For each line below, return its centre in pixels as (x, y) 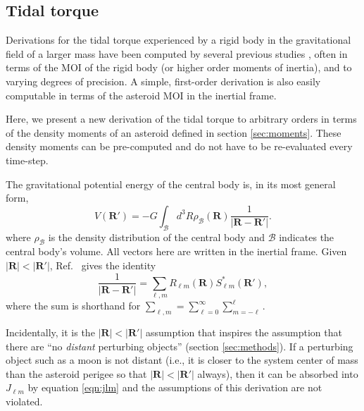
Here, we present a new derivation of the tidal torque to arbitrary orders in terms (181, 119)
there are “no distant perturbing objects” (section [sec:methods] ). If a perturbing (180, 346)
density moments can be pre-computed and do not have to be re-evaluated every (179, 146)
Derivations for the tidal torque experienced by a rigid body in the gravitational (178, 40)
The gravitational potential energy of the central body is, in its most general (171, 184)
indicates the (307, 237)
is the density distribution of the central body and (156, 237)
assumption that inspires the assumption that (244, 332)
